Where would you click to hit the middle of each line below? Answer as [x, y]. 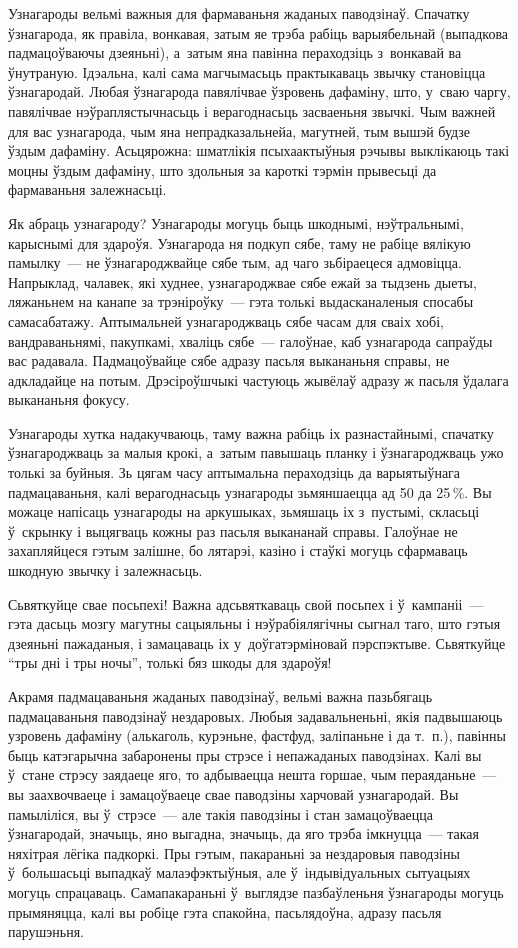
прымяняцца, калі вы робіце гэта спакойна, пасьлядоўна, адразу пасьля [225, 911]
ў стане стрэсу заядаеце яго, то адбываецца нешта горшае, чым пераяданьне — [252, 774]
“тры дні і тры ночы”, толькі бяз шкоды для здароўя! [170, 662]
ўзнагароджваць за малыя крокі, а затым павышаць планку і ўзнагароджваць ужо [256, 452]
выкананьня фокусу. [69, 399]
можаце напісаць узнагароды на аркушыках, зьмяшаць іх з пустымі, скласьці [244, 511]
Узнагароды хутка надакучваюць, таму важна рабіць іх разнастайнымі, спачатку [251, 432]
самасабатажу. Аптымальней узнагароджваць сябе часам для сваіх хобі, [226, 320]
